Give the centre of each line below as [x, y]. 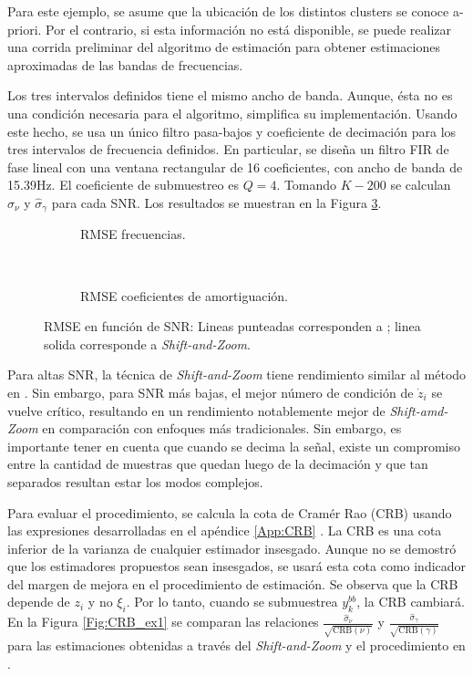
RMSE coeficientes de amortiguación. [185, 295]
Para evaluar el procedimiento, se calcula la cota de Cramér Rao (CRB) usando [230, 512]
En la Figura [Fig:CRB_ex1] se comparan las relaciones [163, 622]
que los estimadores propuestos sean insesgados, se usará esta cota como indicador [237, 566]
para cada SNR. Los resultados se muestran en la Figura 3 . [216, 202]
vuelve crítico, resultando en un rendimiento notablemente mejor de [196, 410]
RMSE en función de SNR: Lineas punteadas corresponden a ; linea [232, 326]
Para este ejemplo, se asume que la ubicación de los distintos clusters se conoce [228, 11]
